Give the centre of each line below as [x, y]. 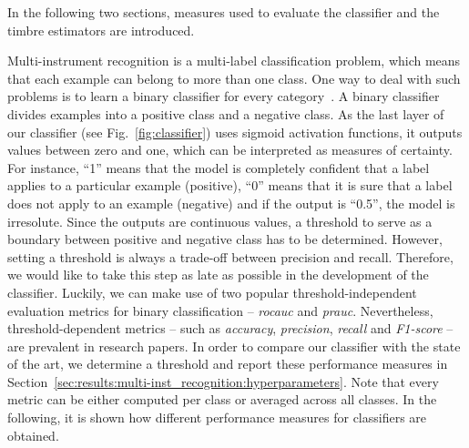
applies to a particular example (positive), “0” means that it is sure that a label [230, 185]
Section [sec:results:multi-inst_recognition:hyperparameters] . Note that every [223, 381]
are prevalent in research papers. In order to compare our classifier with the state [234, 346]
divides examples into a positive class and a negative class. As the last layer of [226, 113]
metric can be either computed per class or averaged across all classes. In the [222, 399]
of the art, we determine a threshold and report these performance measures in [228, 364]
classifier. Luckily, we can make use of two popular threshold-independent [212, 292]
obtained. [33, 435]
